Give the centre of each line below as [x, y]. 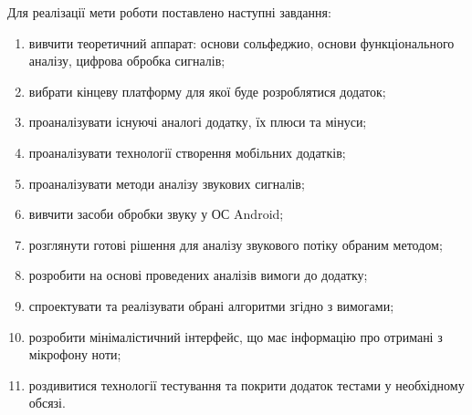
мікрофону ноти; [75, 354]
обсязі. [47, 403]
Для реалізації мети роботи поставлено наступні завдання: [169, 12]
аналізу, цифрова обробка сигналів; [127, 61]
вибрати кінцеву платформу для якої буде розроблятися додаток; [207, 91]
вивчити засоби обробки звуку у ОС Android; [156, 214]
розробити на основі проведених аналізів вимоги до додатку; [198, 275]
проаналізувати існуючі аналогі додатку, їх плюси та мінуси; [198, 122]
